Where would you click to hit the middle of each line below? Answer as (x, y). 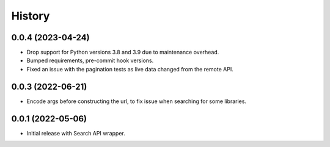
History (31, 16)
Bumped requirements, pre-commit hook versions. (90, 60)
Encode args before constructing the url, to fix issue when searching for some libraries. (137, 101)
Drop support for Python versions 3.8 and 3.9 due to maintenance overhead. (123, 52)
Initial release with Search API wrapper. (76, 133)
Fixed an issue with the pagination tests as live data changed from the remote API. (130, 69)
